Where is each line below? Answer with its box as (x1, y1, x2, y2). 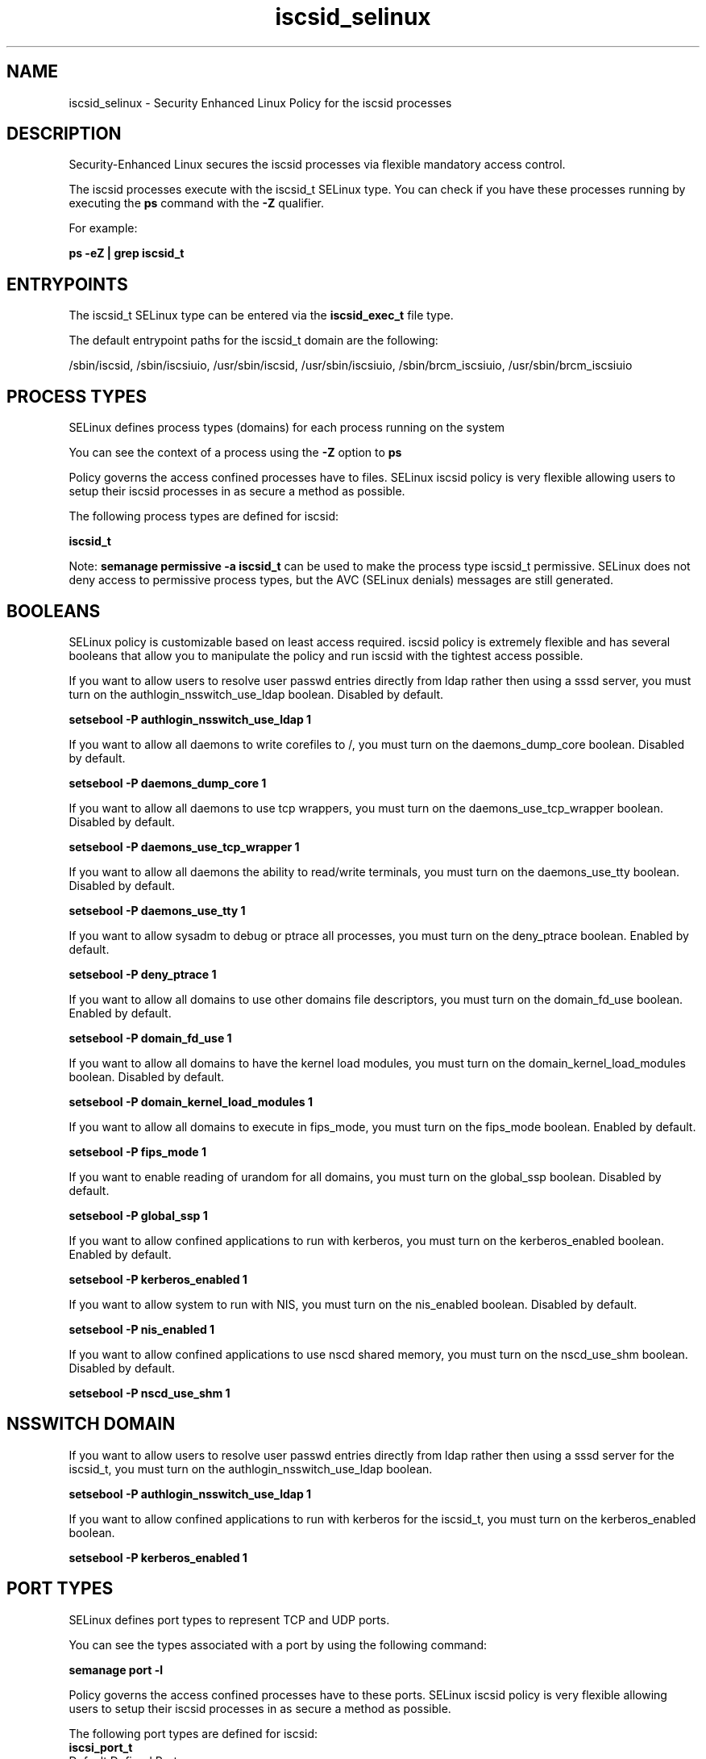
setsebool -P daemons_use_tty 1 (69, 903, 246, 917)
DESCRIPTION (6, 123, 122, 144)
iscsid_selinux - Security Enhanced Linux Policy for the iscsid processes (69, 95, 452, 110)
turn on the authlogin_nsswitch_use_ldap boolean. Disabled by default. (69, 687, 444, 701)
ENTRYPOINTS (6, 274, 128, 295)
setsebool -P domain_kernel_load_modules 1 (69, 1094, 314, 1109)
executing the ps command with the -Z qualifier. (69, 196, 324, 211)
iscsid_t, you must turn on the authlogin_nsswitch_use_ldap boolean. (69, 1461, 433, 1476)
